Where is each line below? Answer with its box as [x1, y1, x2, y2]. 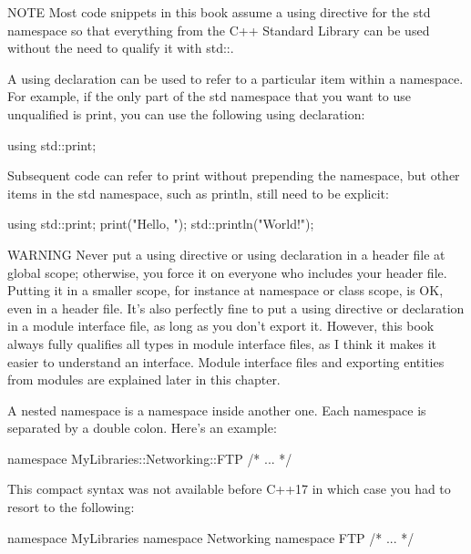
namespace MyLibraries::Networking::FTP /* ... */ [7, 448, 292, 467]
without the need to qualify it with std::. [7, 38, 234, 57]
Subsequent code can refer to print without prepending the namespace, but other [7, 166, 460, 185]
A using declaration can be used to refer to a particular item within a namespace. [7, 68, 464, 87]
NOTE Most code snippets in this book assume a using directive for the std [7, 3, 431, 21]
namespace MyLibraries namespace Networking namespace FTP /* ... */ [7, 528, 415, 547]
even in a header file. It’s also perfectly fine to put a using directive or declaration [7, 298, 465, 317]
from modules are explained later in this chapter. [7, 370, 281, 389]
